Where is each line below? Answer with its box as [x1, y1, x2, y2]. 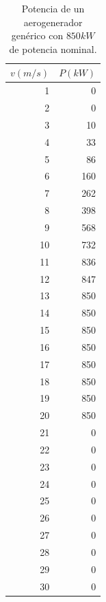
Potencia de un [21, 1, 85, 15]
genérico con [11, 28, 64, 43]
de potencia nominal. [9, 41, 97, 56]
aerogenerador [23, 14, 83, 29]
